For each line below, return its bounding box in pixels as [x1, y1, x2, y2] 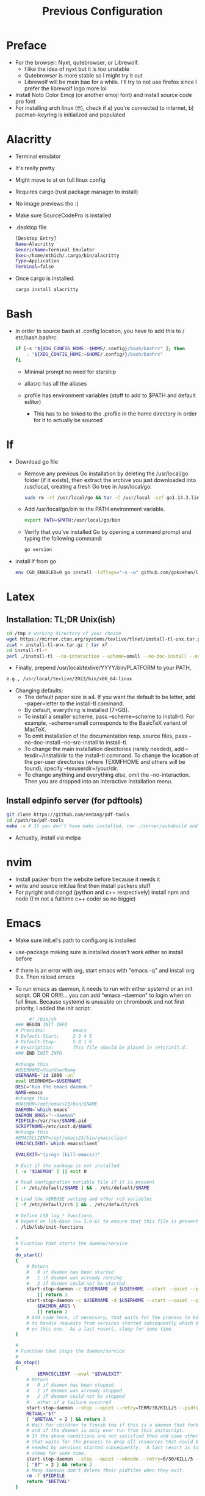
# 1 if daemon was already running [26, 1275, 122, 1281]
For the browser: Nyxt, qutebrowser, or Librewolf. [15, 59, 139, 66]
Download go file [15, 458, 59, 465]
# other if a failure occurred [26, 1399, 112, 1406]
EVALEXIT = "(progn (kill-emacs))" [15, 1151, 101, 1157]
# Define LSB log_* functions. [15, 1212, 95, 1218]
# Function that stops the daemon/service [15, 1348, 125, 1354]
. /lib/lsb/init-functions [15, 1224, 84, 1230]
